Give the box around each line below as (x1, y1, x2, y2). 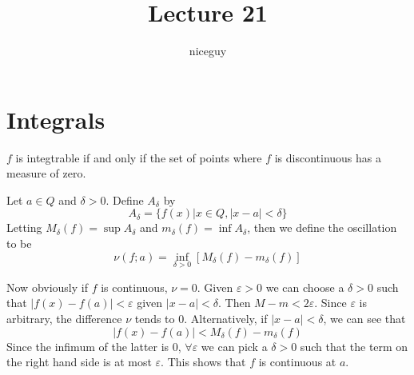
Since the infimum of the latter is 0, (6, 337, 181, 354)
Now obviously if (6, 278, 88, 295)
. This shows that (161, 353, 246, 370)
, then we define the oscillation (247, 219, 397, 236)
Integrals (6, 102, 105, 135)
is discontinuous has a (274, 149, 381, 166)
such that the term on (300, 337, 408, 354)
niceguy (189, 42, 227, 59)
